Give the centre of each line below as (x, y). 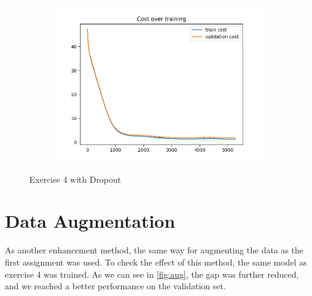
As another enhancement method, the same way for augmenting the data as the (154, 250)
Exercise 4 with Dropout (75, 179)
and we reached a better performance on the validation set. (115, 286)
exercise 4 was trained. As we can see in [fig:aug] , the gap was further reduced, (152, 274)
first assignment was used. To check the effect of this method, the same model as (156, 262)
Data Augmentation (90, 221)
